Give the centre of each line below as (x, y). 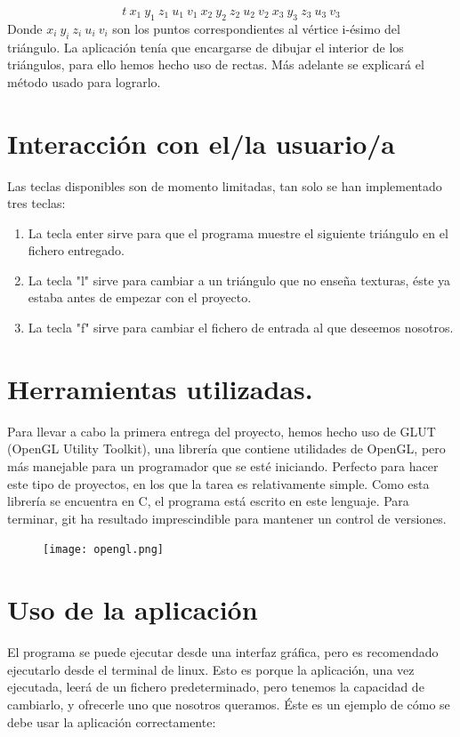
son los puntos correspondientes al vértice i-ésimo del (256, 28)
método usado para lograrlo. (84, 81)
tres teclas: (36, 203)
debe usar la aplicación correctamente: (112, 721)
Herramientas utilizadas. (160, 388)
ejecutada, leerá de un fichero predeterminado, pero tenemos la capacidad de (216, 687)
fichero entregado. (76, 250)
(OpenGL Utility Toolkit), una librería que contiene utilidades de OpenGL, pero (226, 449)
